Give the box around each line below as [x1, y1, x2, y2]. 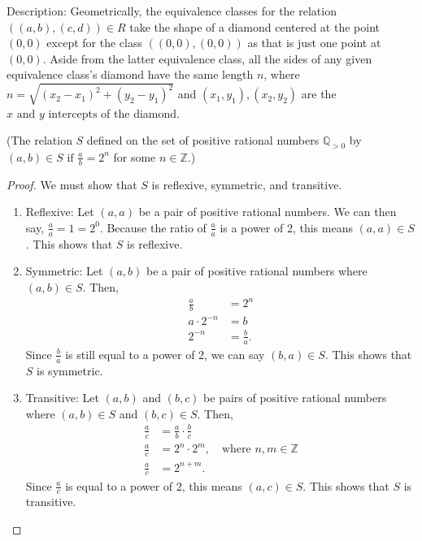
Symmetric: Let [25, 262, 103, 279]
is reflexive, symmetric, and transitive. [151, 175, 342, 193]
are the [301, 85, 337, 102]
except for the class [46, 34, 142, 51]
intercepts [48, 108, 98, 120]
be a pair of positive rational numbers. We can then [138, 203, 397, 220]
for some [113, 148, 156, 165]
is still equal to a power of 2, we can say [65, 345, 265, 362]
